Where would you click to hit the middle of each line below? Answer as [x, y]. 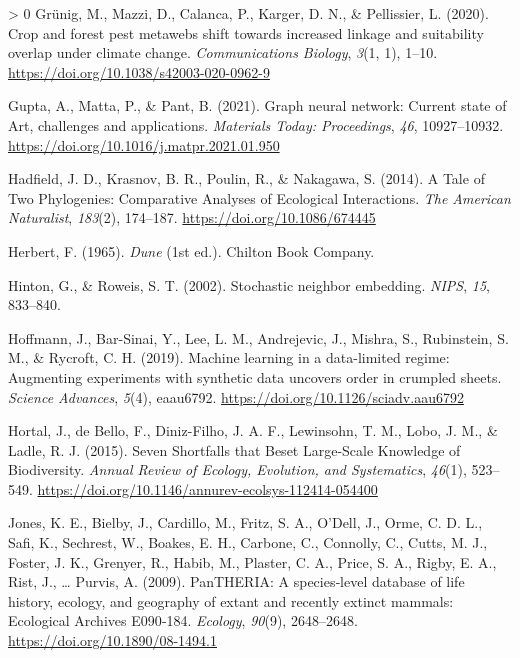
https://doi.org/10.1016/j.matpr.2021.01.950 [144, 144]
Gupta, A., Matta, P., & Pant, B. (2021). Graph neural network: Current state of [257, 105]
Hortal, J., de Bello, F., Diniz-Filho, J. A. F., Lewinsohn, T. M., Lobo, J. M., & [253, 430]
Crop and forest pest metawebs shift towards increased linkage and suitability [246, 32]
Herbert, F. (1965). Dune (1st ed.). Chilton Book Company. [191, 250]
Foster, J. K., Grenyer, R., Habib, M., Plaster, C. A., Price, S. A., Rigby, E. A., [252, 561]
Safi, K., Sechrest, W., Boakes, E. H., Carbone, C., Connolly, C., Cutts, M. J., [248, 542]
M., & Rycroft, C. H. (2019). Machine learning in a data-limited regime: [229, 357]
